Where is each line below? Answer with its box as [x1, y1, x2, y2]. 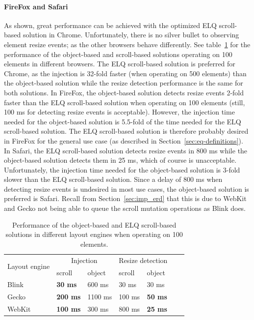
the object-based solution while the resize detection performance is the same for [4, 78, 243, 88]
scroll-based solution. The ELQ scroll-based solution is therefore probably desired [4, 126, 249, 136]
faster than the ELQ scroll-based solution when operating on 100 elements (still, [4, 97, 245, 107]
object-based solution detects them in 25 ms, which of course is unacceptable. [4, 155, 237, 165]
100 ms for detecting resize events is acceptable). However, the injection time [4, 107, 235, 117]
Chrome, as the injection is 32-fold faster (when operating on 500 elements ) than [4, 68, 247, 78]
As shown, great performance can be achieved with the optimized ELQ [4, 20, 217, 30]
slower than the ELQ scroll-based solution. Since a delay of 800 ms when [4, 174, 223, 184]
